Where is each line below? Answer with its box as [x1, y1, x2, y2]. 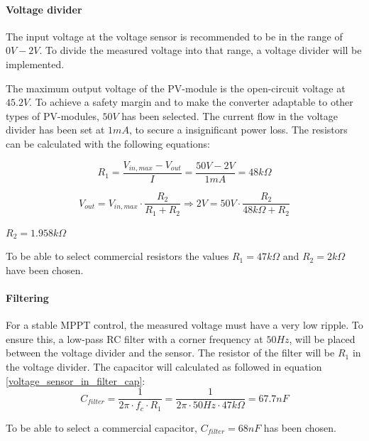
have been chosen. [6, 262, 84, 277]
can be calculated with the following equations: [6, 136, 210, 151]
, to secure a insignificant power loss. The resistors [128, 122, 348, 137]
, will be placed [289, 331, 356, 346]
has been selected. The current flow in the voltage [121, 108, 338, 123]
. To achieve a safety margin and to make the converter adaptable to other [29, 94, 353, 109]
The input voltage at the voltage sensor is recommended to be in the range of [6, 28, 343, 43]
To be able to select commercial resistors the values [6, 249, 229, 263]
